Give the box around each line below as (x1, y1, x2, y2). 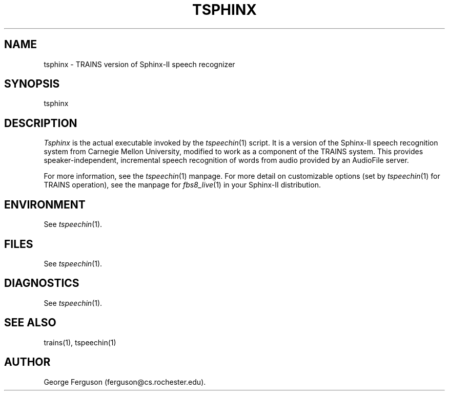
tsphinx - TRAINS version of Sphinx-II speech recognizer (44, 59, 235, 69)
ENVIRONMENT (4, 198, 86, 211)
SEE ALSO (4, 316, 56, 329)
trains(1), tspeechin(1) (44, 338, 116, 347)
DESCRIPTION (4, 116, 77, 130)
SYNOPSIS (4, 77, 60, 91)
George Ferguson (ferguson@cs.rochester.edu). (44, 377, 206, 386)
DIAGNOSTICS (4, 277, 79, 290)
